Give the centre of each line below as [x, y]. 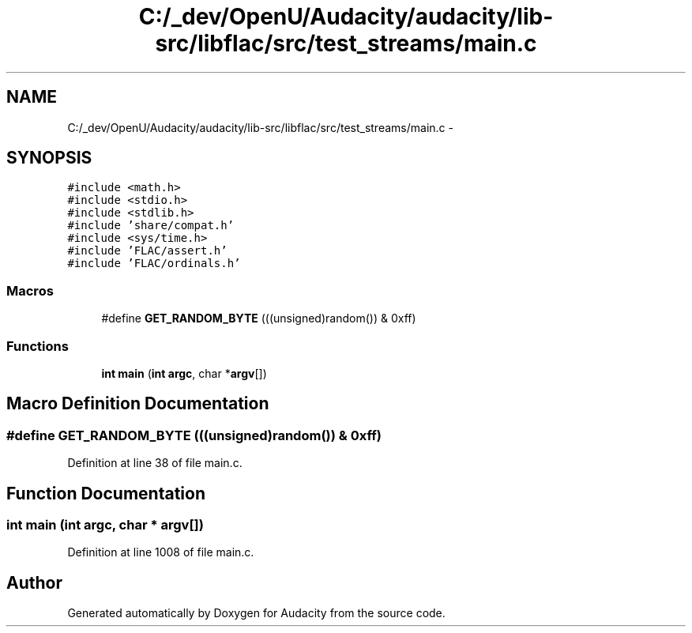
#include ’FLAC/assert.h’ [147, 251]
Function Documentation [106, 493]
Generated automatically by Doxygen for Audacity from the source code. [256, 613]
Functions [38, 346]
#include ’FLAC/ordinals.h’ [154, 264]
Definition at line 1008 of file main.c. [161, 552]
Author [34, 582]
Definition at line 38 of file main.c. [155, 463]
